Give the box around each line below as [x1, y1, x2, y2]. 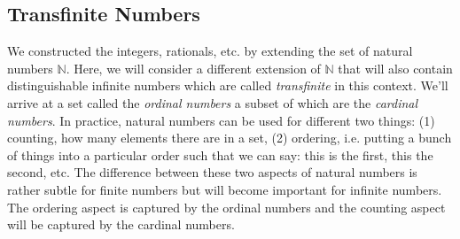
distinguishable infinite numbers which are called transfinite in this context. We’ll [7, 76, 448, 95]
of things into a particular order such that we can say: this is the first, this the [7, 145, 433, 164]
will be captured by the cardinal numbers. [7, 215, 235, 234]
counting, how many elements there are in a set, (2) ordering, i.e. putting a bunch [7, 128, 452, 147]
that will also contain [338, 58, 453, 77]
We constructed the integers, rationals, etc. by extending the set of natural [7, 42, 413, 60]
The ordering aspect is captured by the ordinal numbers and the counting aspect [7, 197, 446, 216]
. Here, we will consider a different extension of [66, 58, 321, 77]
